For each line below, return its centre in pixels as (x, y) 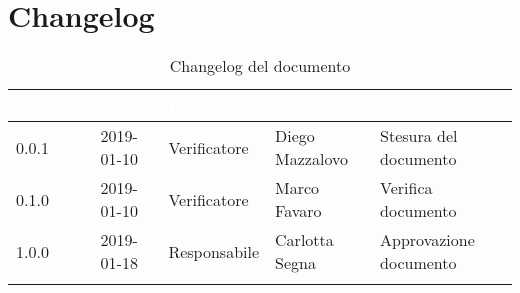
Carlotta (304, 240)
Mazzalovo (311, 159)
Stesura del (419, 136)
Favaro (298, 211)
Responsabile (214, 251)
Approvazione (427, 240)
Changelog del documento (260, 66)
